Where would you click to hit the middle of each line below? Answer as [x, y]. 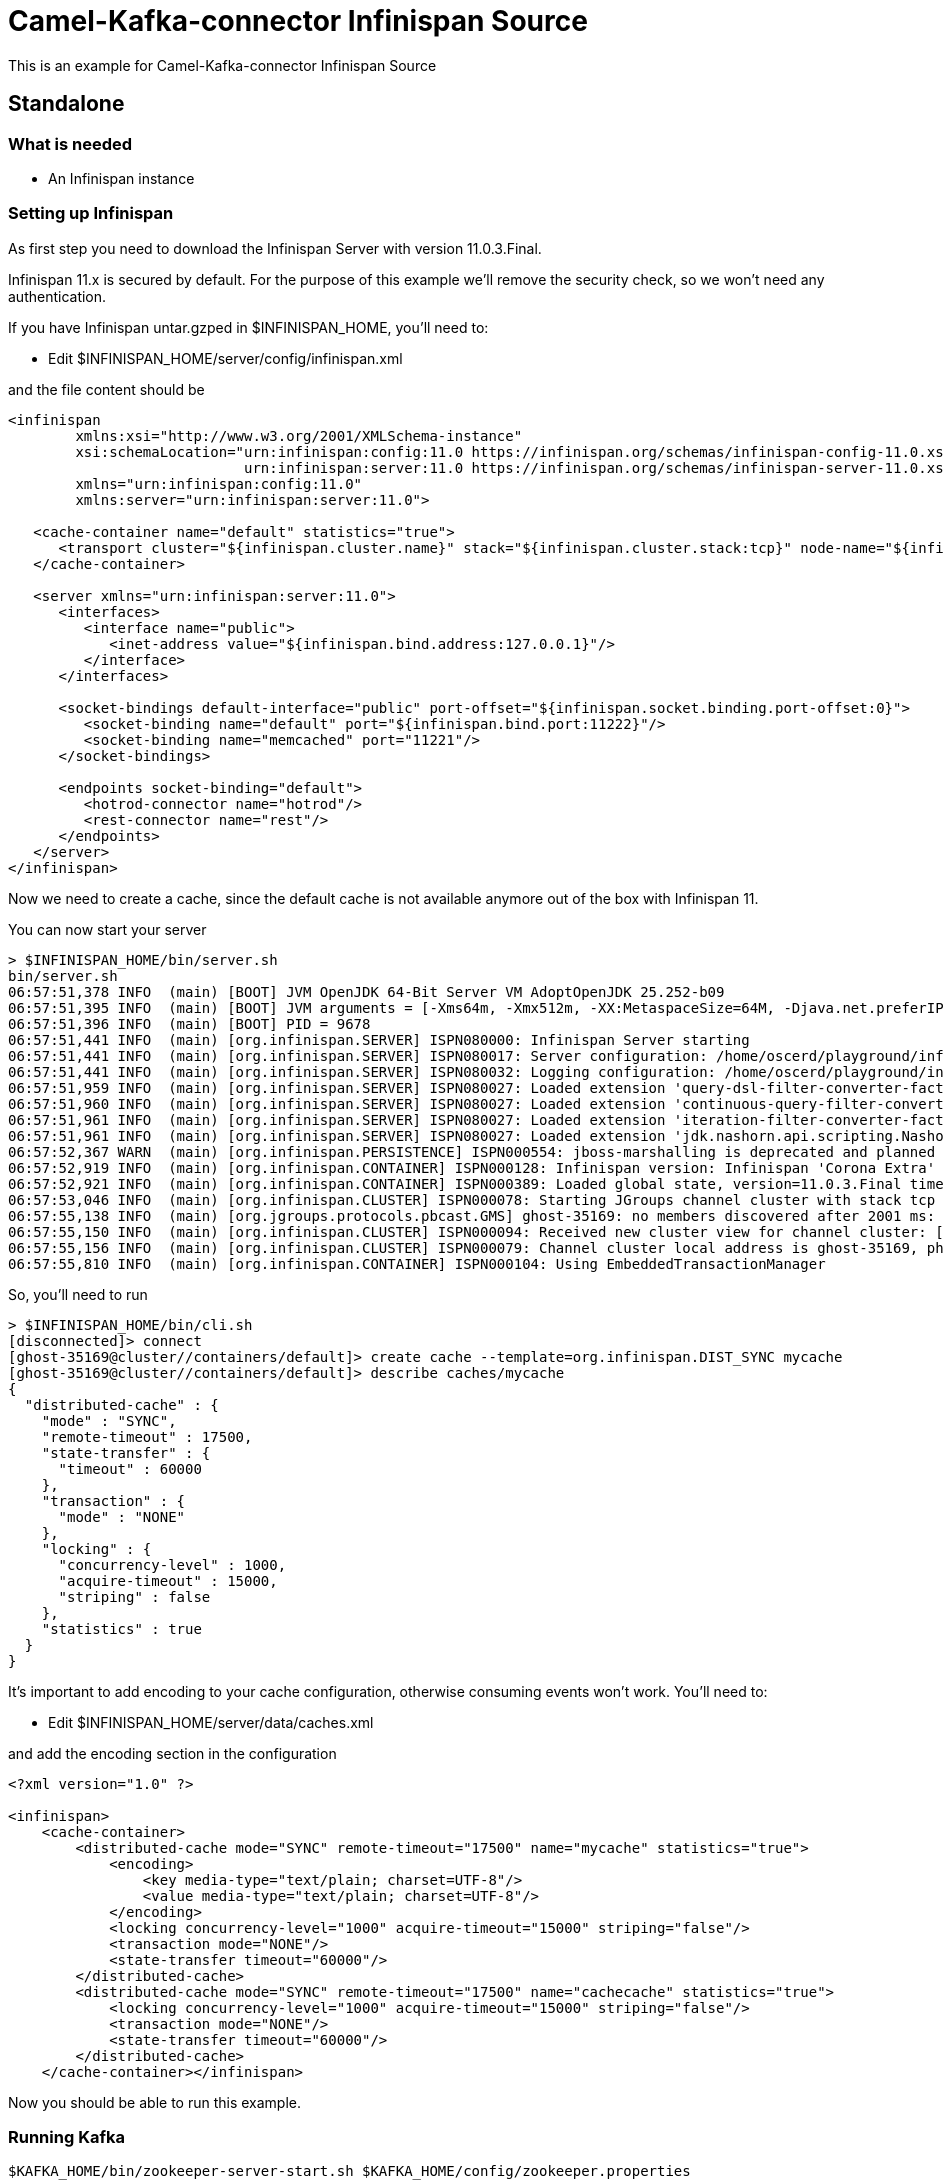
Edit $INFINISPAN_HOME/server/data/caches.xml [211, 1722]
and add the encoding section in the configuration [172, 1753]
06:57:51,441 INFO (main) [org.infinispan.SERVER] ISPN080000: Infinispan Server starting [379, 1039]
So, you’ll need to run [78, 1294]
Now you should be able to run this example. [155, 2102]
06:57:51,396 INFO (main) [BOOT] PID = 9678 [189, 1023]
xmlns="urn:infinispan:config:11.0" [219, 483]
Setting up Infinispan [91, 213]
